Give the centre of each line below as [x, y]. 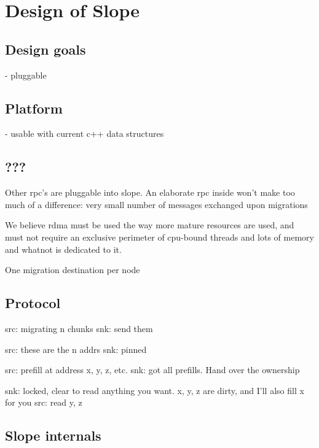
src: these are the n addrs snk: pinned [76, 349]
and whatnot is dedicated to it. [63, 249]
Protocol [33, 303]
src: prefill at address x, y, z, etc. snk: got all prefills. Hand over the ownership [152, 370]
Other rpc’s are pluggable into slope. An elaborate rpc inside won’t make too [150, 192]
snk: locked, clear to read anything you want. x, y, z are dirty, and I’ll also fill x [155, 390]
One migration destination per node [73, 270]
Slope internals [53, 435]
